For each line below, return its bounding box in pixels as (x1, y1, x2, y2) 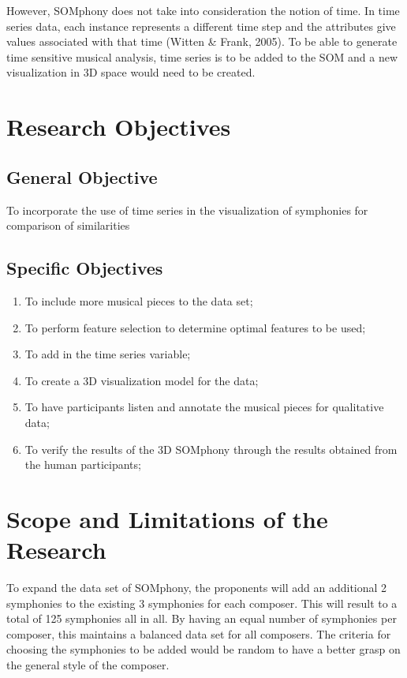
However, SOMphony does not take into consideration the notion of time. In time (6, 2, 400, 18)
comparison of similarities (6, 217, 130, 234)
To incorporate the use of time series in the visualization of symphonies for (6, 201, 368, 218)
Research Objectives (6, 111, 231, 143)
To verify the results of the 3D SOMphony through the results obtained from (24, 440, 398, 457)
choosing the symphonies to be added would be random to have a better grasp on (6, 641, 401, 657)
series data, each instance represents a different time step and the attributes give (6, 17, 396, 34)
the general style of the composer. (6, 656, 170, 672)
